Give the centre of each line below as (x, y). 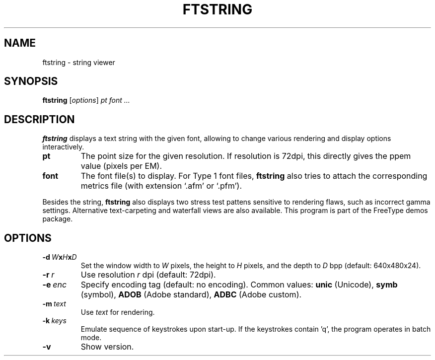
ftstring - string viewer (79, 62)
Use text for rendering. (118, 312)
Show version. (107, 347)
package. (58, 219)
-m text (54, 304)
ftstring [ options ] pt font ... (86, 100)
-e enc (55, 285)
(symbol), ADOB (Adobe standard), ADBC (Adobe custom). (191, 295)
